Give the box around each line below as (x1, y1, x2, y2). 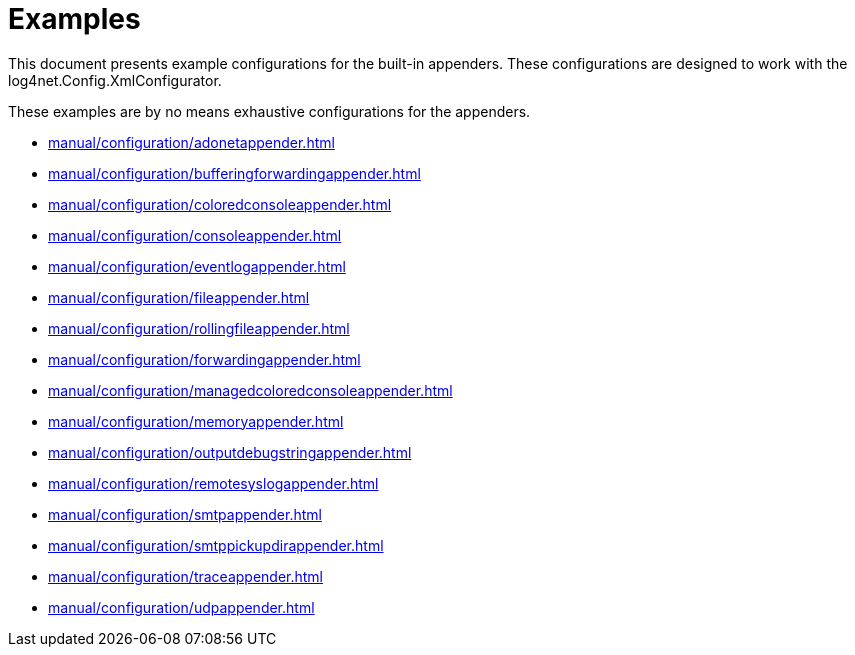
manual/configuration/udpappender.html (48, 598, 315, 616)
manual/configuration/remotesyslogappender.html (48, 474, 379, 492)
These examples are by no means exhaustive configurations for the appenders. (8, 102, 531, 120)
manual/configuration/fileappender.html (48, 288, 310, 306)
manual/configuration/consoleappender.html (48, 226, 342, 244)
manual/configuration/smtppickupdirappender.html (48, 536, 384, 554)
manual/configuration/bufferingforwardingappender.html (48, 164, 421, 182)
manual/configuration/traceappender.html (48, 567, 324, 585)
